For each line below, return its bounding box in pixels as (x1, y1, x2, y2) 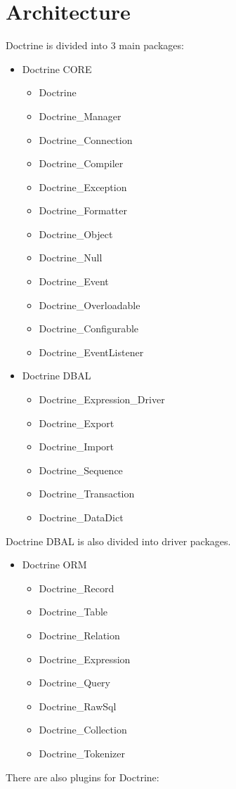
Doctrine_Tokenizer (39, 745, 125, 760)
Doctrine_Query (39, 675, 110, 690)
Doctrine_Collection (39, 722, 127, 737)
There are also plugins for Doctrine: (6, 769, 159, 784)
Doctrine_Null (39, 250, 103, 265)
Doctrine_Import (39, 439, 114, 454)
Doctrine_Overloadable (39, 297, 140, 312)
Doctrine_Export (39, 415, 114, 430)
